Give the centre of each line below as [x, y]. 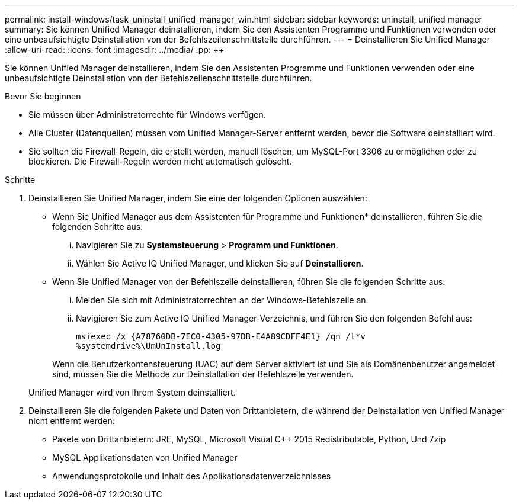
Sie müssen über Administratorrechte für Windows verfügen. [147, 115]
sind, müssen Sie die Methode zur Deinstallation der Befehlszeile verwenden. [203, 374]
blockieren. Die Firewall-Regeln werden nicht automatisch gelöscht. [160, 161]
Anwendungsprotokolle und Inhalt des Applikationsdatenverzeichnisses [192, 476]
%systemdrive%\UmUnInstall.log [148, 346]
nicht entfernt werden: [72, 421]
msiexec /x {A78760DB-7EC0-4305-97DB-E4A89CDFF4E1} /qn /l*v [221, 336]
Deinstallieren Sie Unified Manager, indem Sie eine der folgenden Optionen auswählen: [198, 198]
